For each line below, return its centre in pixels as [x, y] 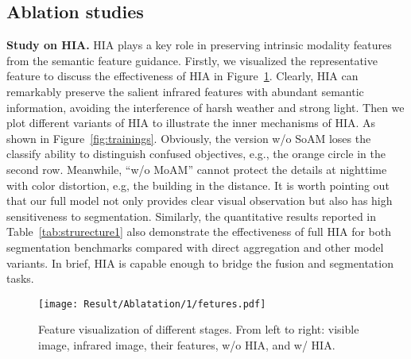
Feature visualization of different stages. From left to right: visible [199, 329]
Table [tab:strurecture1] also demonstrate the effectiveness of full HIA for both [199, 232]
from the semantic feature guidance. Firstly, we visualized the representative [192, 60]
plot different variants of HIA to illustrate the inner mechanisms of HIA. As [191, 123]
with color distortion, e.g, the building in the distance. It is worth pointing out [198, 185]
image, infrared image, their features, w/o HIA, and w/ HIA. [187, 344]
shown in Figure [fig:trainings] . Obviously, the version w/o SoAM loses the [189, 138]
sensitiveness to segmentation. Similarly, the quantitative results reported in [192, 216]
